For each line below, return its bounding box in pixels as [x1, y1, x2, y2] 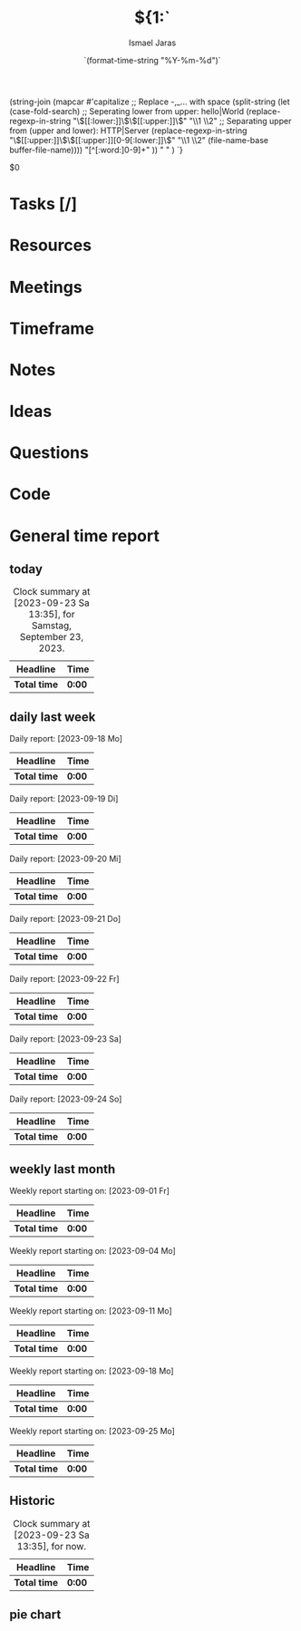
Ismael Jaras [128, 37, 177, 48]
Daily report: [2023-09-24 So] [9, 1093, 122, 1104]
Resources [9, 235, 92, 256]
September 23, [19, 631, 84, 644]
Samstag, [31, 619, 73, 632]
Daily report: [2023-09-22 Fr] [9, 974, 120, 985]
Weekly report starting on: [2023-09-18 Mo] [9, 1365, 174, 1376]
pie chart [9, 1607, 62, 1623]
